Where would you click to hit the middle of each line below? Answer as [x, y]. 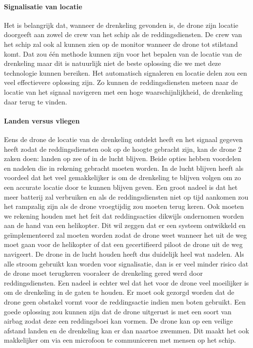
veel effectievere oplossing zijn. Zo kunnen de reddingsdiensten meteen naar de [121, 82]
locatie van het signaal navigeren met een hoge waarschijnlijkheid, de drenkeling [123, 92]
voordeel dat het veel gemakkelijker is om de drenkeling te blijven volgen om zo [123, 177]
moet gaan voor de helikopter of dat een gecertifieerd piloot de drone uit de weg [123, 244]
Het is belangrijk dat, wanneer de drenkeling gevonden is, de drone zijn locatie [121, 25]
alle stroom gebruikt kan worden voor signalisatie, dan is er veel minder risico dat [126, 263]
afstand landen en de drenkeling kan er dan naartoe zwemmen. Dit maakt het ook [126, 330]
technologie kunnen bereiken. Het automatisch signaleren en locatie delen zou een [126, 72]
